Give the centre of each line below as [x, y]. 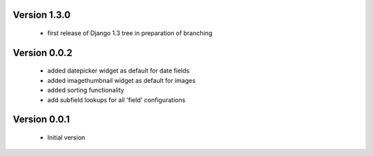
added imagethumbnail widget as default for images [122, 80]
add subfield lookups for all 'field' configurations [116, 99]
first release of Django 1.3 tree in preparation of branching [130, 33]
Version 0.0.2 [42, 53]
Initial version [66, 137]
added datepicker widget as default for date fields [118, 71]
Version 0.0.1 [41, 120]
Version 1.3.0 [42, 15]
